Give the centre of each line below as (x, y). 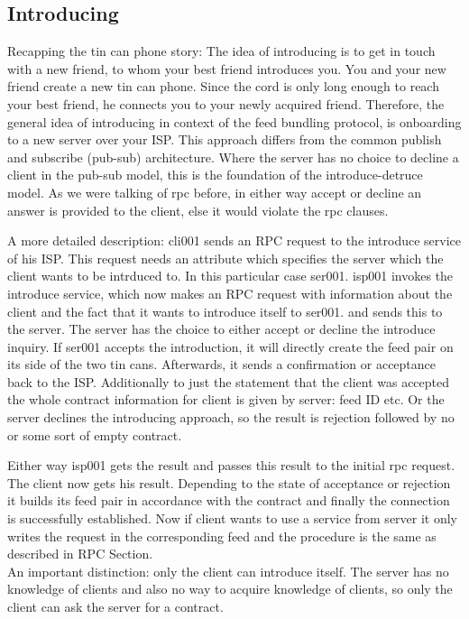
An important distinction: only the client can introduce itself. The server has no (228, 571)
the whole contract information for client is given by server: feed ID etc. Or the (226, 399)
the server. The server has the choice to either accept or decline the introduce (221, 329)
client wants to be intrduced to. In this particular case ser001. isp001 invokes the (230, 276)
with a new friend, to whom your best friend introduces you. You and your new (227, 68)
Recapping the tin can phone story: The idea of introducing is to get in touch (221, 51)
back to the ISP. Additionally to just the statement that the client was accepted (229, 381)
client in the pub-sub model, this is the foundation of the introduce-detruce (215, 175)
